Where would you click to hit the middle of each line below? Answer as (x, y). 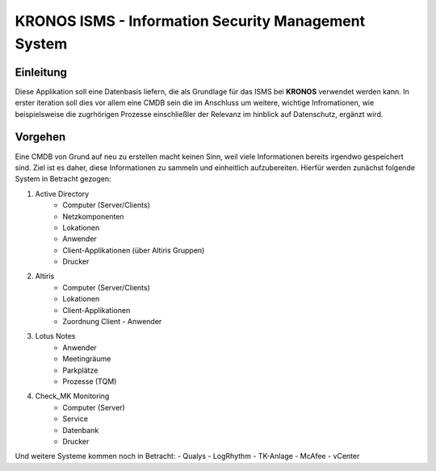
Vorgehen (40, 137)
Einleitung (41, 72)
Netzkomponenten (93, 216)
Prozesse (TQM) (90, 381)
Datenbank (81, 430)
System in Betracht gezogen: (63, 179)
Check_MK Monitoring (72, 396)
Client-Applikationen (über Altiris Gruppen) (134, 250)
